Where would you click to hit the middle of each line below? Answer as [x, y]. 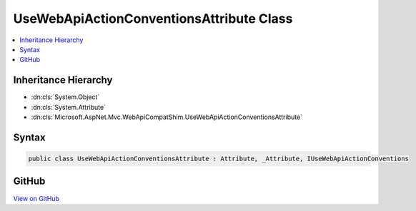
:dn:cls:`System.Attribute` [69, 107]
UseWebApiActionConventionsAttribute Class [153, 19]
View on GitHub [36, 198]
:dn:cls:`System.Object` [65, 97]
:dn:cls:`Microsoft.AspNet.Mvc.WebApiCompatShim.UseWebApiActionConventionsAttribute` [167, 117]
